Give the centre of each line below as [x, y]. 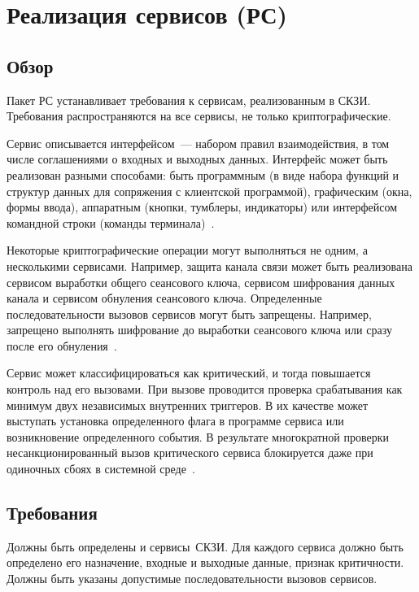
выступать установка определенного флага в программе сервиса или [175, 421]
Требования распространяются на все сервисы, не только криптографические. [199, 116]
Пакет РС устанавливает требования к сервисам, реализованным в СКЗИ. [189, 100]
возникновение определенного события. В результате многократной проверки [198, 436]
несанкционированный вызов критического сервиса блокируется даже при [190, 453]
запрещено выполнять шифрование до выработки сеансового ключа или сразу [199, 330]
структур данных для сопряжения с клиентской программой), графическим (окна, [209, 191]
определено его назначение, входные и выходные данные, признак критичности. [205, 562]
